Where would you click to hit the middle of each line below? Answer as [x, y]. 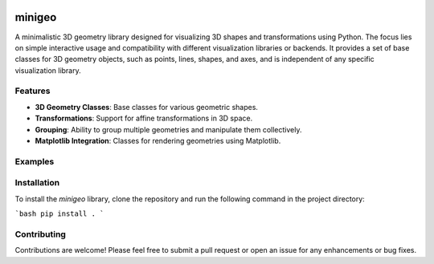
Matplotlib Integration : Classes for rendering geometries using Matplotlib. [158, 141]
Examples [35, 161]
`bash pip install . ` [59, 214]
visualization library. [48, 70]
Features [33, 91]
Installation [37, 183]
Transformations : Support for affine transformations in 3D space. [144, 118]
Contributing [40, 234]
